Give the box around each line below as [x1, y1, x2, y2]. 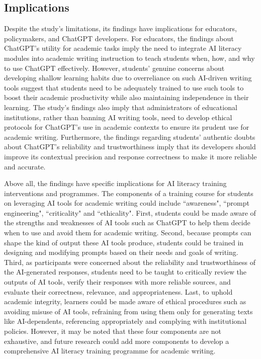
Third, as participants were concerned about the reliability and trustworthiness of [4, 256, 256, 267]
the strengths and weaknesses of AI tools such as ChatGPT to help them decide [4, 217, 250, 228]
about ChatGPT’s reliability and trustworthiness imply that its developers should [4, 141, 256, 152]
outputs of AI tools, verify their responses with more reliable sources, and [4, 277, 231, 287]
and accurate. [4, 161, 46, 171]
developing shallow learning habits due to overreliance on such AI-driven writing [4, 72, 252, 83]
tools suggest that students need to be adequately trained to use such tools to [4, 82, 244, 93]
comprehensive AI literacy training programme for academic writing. [4, 345, 216, 356]
